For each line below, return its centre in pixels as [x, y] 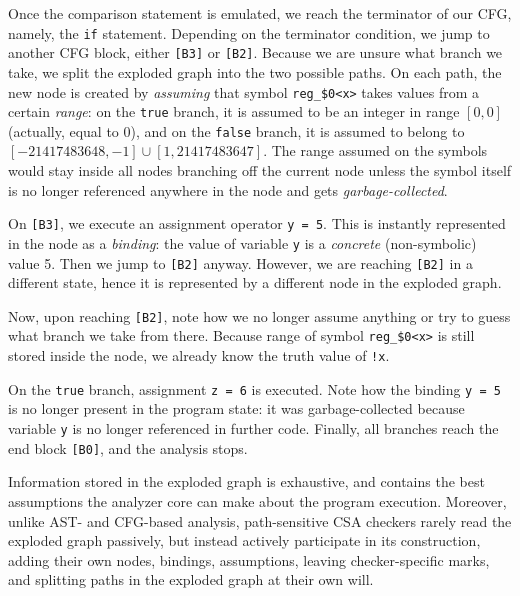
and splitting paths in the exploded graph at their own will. [191, 579]
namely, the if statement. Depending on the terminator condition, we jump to [249, 32]
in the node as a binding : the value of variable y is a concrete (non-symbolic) [242, 242]
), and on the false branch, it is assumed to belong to [297, 130]
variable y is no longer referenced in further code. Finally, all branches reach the [253, 428]
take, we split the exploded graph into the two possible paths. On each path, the [255, 71]
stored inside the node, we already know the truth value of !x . [199, 355]
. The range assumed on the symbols [375, 150]
